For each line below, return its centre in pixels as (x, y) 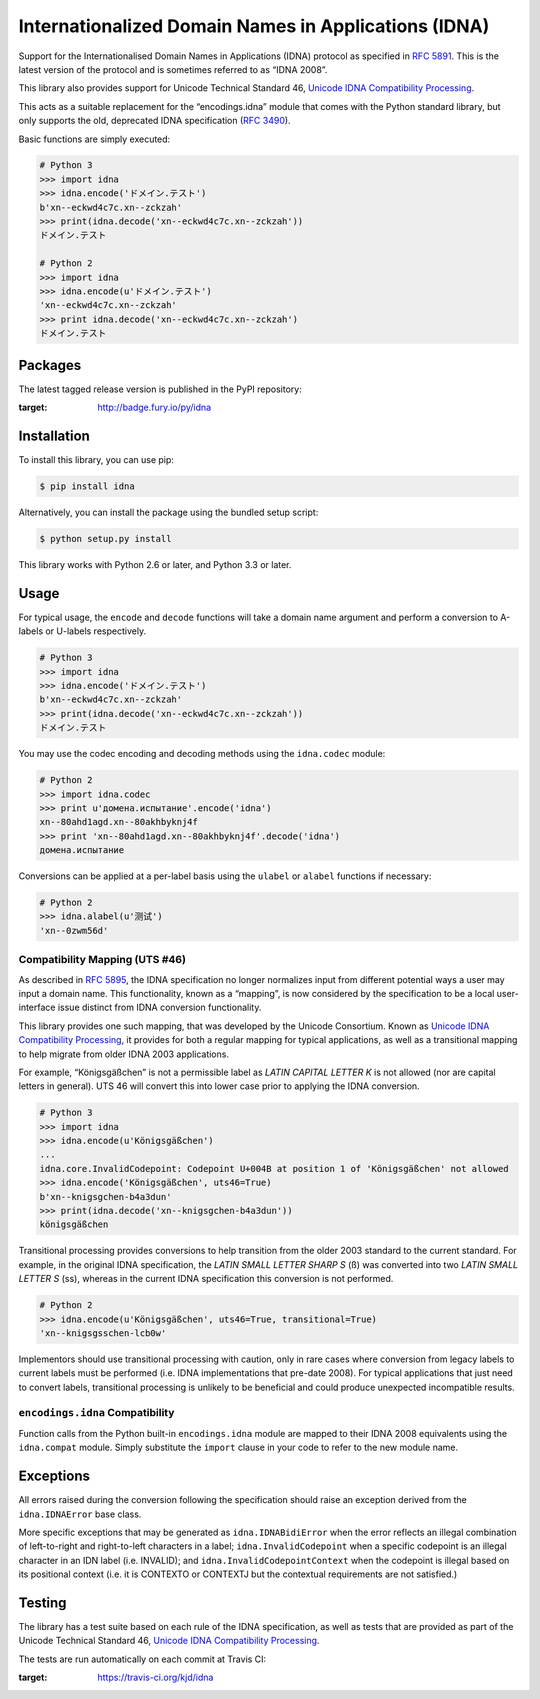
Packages (50, 365)
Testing (42, 1602)
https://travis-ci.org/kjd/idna (155, 1677)
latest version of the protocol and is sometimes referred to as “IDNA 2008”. (173, 69)
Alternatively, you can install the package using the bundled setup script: (168, 512)
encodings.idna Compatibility (96, 1413)
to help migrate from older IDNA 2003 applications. (124, 1054)
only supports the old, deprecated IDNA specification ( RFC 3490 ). (154, 121)
